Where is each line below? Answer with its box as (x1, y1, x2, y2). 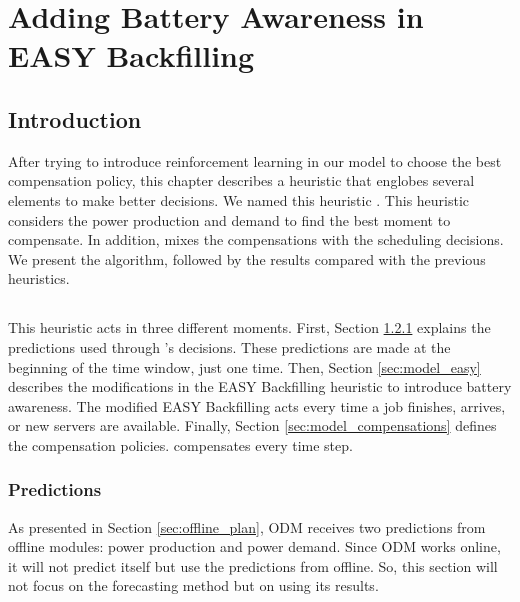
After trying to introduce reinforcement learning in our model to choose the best (8, 150, 502, 171)
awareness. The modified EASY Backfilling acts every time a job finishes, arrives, (8, 395, 506, 416)
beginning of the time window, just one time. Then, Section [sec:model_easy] (8, 356, 481, 377)
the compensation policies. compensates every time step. (8, 434, 353, 455)
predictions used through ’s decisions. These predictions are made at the (8, 336, 451, 357)
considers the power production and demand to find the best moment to (8, 209, 451, 230)
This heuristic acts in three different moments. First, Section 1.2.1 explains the (8, 317, 491, 338)
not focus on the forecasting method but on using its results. (8, 575, 379, 596)
